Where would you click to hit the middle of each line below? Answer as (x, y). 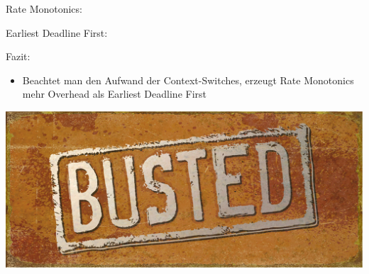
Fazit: (18, 56)
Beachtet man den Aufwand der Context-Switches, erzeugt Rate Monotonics (188, 80)
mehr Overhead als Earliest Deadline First (114, 94)
